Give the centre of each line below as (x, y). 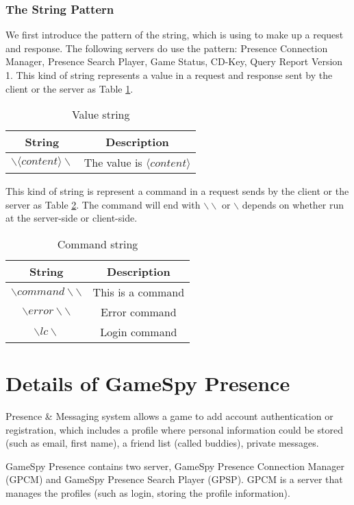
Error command (139, 312)
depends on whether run (293, 204)
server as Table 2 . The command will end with (103, 204)
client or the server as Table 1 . (69, 88)
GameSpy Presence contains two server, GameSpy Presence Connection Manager (175, 466)
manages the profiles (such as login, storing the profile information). (148, 493)
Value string (101, 115)
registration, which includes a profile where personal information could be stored (174, 429)
